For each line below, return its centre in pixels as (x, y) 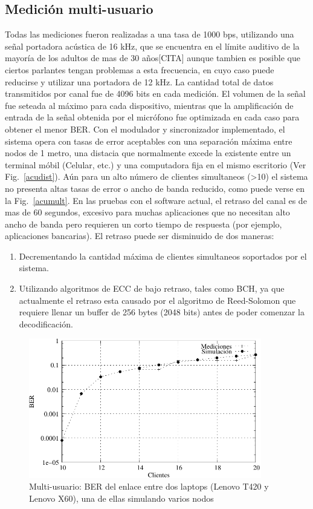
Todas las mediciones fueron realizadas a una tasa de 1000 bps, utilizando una (150, 34)
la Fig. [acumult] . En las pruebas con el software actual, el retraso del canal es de (156, 200)
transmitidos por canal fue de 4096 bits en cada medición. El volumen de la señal (155, 94)
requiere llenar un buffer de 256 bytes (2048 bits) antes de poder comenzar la (162, 312)
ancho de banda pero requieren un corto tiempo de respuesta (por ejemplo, (144, 224)
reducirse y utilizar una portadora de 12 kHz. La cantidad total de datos (139, 81)
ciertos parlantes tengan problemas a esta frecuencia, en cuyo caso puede (140, 69)
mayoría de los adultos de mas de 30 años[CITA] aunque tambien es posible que (153, 58)
